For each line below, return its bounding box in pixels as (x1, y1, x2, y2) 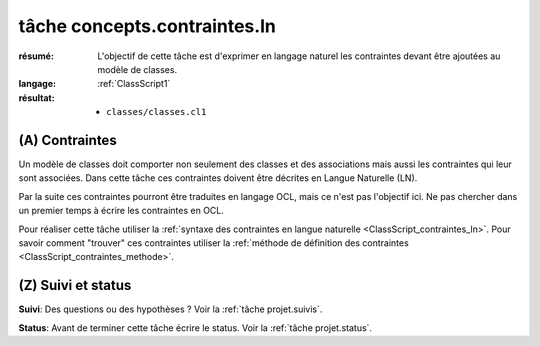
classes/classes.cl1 (106, 106, 207, 118)
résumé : (18, 50, 55, 62)
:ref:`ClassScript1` (97, 78, 171, 90)
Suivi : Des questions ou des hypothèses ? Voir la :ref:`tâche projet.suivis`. (18, 303, 323, 315)
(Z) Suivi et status (18, 277, 132, 294)
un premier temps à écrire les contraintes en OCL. (18, 205, 225, 217)
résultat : (18, 91, 55, 104)
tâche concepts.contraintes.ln (18, 15, 277, 37)
